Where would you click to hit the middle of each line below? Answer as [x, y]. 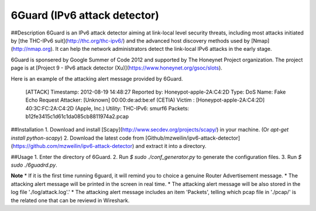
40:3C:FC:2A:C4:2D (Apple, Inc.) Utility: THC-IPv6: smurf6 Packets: [107, 108]
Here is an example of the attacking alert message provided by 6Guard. [97, 78]
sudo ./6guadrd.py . [34, 165]
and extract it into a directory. [171, 146]
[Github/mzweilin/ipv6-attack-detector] [193, 138]
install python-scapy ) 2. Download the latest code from [78, 138]
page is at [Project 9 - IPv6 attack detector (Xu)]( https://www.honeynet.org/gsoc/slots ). [116, 68]
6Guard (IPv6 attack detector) [85, 15]
